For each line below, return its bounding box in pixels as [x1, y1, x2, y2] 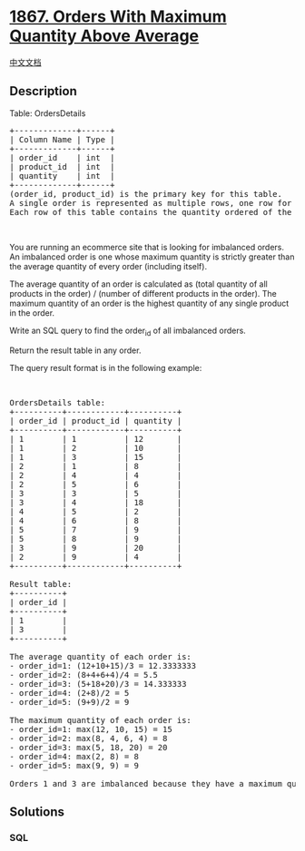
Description [9, 83, 77, 99]
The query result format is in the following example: [9, 362, 202, 373]
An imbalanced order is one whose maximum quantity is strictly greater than [9, 251, 295, 262]
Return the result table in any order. [9, 345, 142, 356]
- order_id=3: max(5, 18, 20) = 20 [9, 742, 168, 752]
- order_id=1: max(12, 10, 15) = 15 [9, 724, 172, 734]
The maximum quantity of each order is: [9, 715, 192, 725]
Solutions [9, 804, 65, 819]
